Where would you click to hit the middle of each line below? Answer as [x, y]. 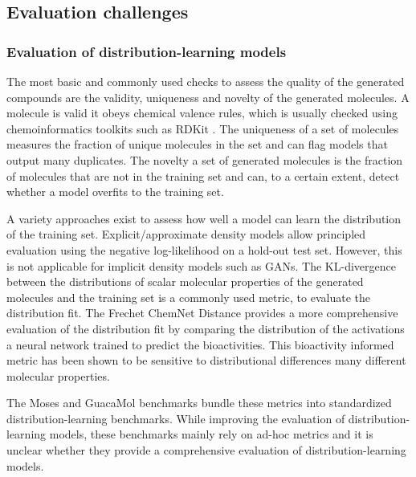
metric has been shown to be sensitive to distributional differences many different [206, 360]
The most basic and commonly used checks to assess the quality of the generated [206, 81]
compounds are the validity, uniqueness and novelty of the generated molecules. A [208, 97]
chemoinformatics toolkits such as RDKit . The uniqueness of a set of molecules [203, 128]
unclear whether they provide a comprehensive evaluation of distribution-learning [206, 450]
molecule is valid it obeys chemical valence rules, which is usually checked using [202, 113]
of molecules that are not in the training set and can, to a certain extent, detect [203, 175]
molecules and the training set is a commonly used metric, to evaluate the [188, 297]
